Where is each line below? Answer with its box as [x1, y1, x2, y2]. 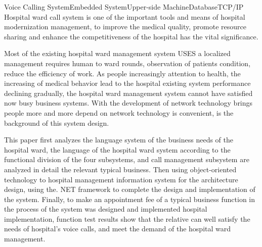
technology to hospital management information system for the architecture [4, 174, 238, 184]
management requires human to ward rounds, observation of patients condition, [4, 58, 251, 68]
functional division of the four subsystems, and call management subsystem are [4, 154, 249, 165]
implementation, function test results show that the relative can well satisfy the [4, 213, 250, 224]
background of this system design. [4, 117, 109, 128]
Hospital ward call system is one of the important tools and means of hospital [4, 11, 245, 22]
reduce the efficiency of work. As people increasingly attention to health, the [4, 68, 241, 78]
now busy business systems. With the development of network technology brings [4, 97, 253, 108]
